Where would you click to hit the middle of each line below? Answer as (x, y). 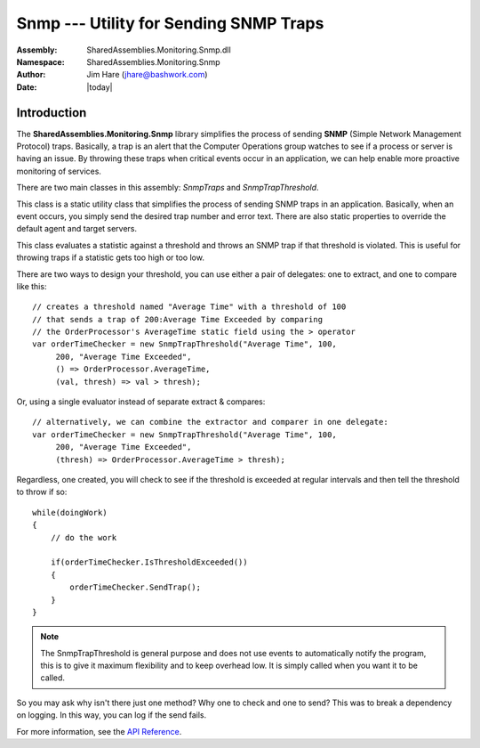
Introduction (52, 113)
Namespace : (41, 61)
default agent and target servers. (77, 229)
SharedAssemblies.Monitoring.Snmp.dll (159, 50)
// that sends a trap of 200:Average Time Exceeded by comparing (178, 319)
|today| (100, 87)
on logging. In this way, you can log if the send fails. (112, 715)
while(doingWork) (70, 512)
